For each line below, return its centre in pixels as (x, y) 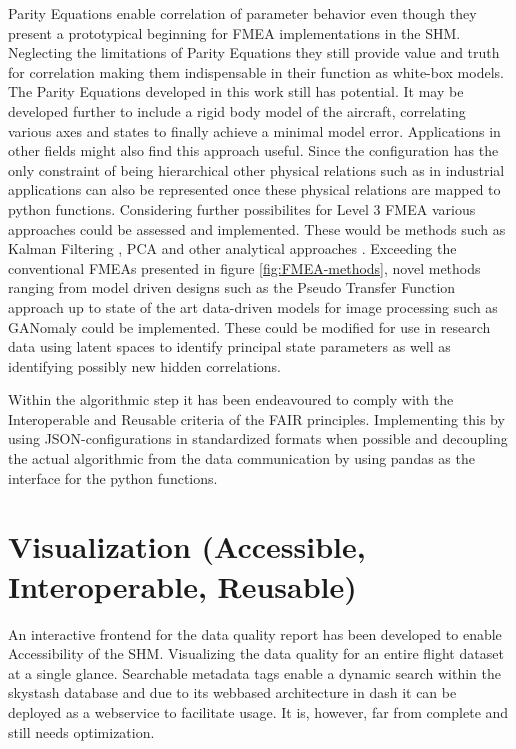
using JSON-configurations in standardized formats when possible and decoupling (258, 438)
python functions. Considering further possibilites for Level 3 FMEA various (242, 208)
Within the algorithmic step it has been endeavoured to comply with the (231, 399)
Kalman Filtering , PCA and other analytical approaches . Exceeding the (232, 248)
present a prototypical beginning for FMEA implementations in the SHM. (234, 32)
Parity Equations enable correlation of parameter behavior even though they (242, 13)
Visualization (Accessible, (187, 546)
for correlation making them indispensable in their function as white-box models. (256, 71)
